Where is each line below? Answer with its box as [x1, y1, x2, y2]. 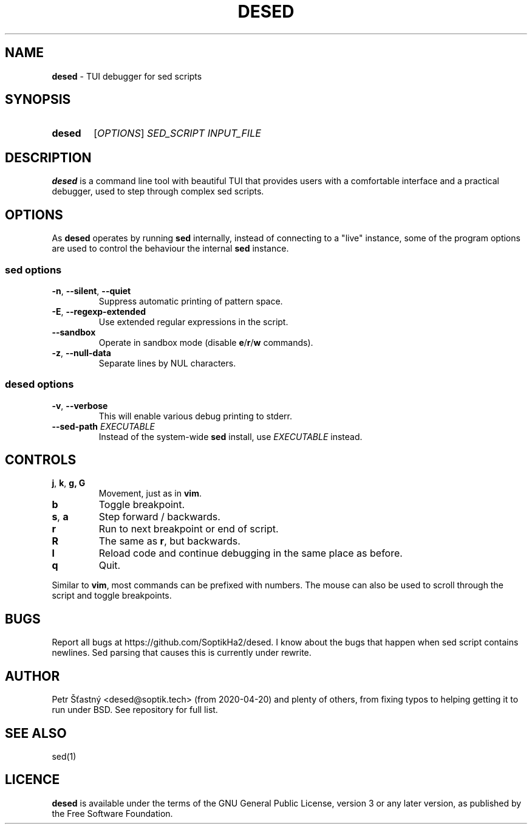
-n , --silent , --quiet [52, 285, 131, 296]
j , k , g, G [52, 478, 86, 489]
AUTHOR [5, 668, 60, 684]
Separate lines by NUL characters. [98, 357, 236, 368]
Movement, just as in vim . [98, 488, 202, 499]
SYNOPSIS [5, 92, 71, 108]
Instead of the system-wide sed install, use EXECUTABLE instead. [98, 431, 363, 442]
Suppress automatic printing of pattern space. [98, 295, 283, 306]
